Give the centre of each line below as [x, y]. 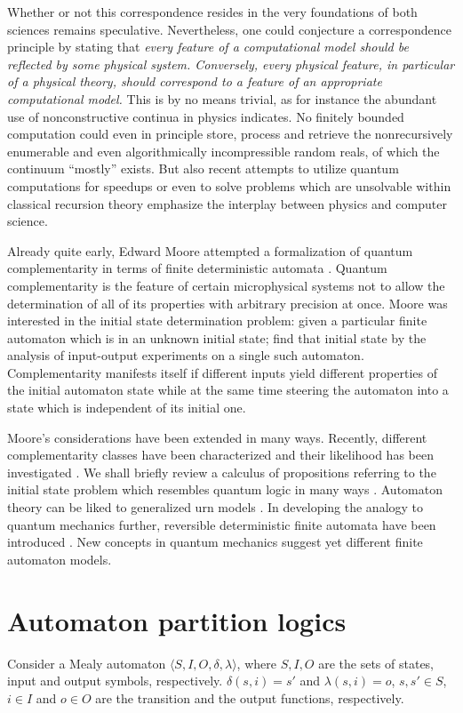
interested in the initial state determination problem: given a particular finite [217, 320]
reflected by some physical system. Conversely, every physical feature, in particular [231, 64]
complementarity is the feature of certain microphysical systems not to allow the [226, 285]
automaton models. [60, 559]
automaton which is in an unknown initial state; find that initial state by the [217, 337]
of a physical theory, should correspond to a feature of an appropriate [195, 81]
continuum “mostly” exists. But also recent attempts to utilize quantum [203, 168]
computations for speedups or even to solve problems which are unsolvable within [229, 185]
